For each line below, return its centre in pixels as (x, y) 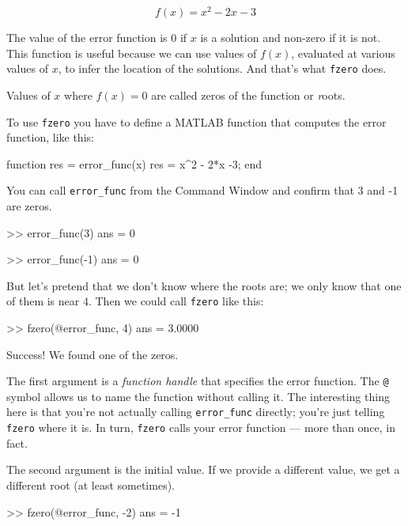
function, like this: (50, 137)
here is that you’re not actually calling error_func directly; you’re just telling (196, 412)
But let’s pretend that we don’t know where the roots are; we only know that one (204, 285)
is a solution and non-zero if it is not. (291, 38)
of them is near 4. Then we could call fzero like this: (135, 301)
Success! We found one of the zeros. (93, 354)
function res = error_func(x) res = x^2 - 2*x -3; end (134, 163)
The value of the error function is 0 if (97, 38)
